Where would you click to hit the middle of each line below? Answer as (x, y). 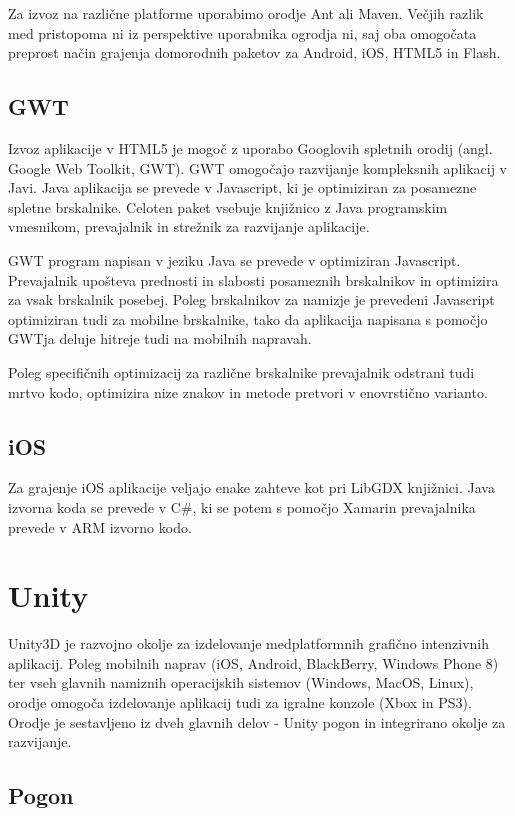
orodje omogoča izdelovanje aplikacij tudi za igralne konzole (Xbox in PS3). (240, 702)
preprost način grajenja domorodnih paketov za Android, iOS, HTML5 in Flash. (254, 52)
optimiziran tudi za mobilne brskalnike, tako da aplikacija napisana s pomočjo (248, 318)
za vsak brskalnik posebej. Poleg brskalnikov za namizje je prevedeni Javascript (251, 299)
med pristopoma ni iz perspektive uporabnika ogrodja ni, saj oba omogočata (242, 32)
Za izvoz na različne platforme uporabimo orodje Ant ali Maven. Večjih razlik (246, 13)
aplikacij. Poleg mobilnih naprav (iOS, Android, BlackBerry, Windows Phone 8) (253, 662)
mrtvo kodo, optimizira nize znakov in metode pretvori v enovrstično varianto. (248, 391)
